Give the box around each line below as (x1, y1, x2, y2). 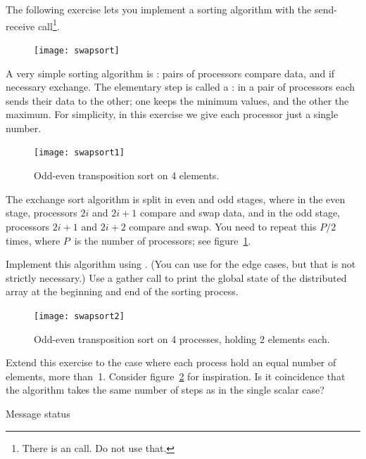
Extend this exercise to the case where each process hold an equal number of (6, 355, 336, 370)
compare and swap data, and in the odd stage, (139, 205, 340, 220)
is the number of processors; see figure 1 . (74, 233, 251, 247)
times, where (6, 233, 61, 247)
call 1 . (37, 16, 60, 33)
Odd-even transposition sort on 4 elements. (34, 168, 220, 183)
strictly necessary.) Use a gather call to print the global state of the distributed (6, 270, 347, 285)
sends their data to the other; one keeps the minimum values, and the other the (6, 93, 349, 108)
